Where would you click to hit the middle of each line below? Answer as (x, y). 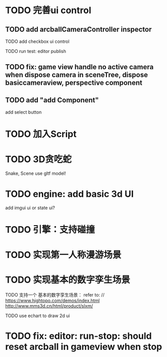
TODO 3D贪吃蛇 (39, 159)
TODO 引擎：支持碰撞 (50, 230)
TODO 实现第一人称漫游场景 (63, 255)
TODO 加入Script (41, 134)
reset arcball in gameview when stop (84, 347)
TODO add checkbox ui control (37, 41)
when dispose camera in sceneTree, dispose (77, 75)
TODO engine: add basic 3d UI (69, 194)
